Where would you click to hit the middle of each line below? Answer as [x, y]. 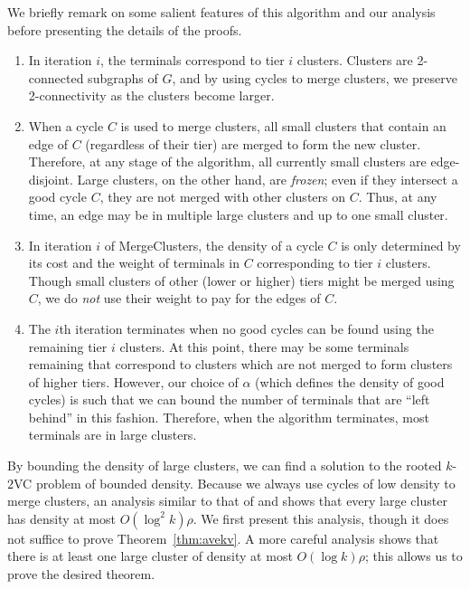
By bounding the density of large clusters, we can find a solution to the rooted [225, 465]
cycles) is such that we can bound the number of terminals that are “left [229, 399]
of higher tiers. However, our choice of [133, 381]
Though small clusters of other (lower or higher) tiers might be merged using [241, 280]
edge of [48, 143]
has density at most [61, 518]
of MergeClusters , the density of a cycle [214, 245]
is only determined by [401, 245]
